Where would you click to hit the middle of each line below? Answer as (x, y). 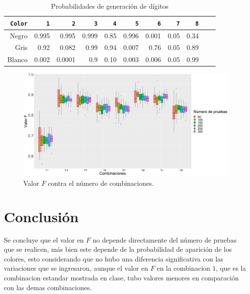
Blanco (17, 59)
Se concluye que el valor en (44, 239)
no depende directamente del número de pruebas (165, 239)
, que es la (231, 268)
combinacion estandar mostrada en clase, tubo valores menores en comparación (121, 277)
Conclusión (41, 216)
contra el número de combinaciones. (101, 183)
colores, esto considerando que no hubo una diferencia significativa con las (114, 258)
